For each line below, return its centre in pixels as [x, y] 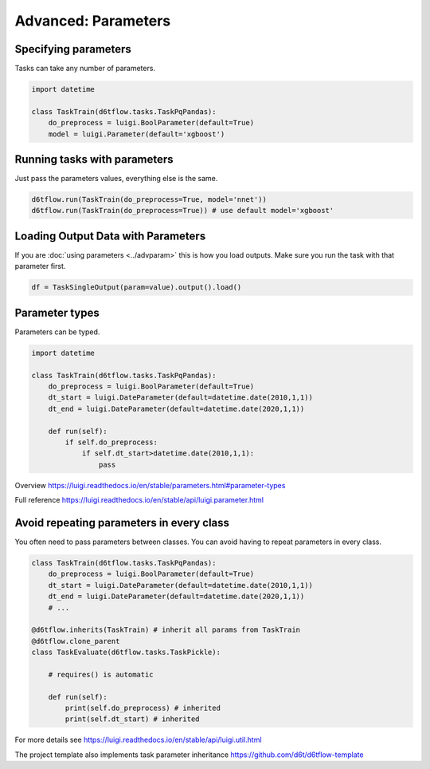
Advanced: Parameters [93, 21]
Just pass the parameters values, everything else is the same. [116, 179]
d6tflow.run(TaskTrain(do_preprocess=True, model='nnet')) [149, 200]
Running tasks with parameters [94, 160]
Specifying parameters [73, 49]
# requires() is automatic [101, 674]
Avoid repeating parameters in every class [122, 523]
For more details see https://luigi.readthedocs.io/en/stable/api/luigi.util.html [138, 740]
